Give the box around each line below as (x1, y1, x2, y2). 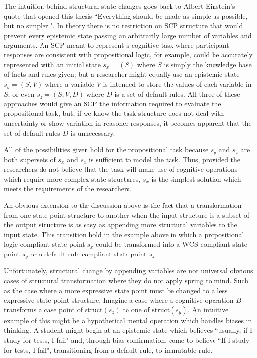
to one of (123, 304, 150, 314)
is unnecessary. (70, 127, 115, 138)
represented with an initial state (4, 59, 101, 69)
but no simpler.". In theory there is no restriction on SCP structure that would (4, 20, 243, 31)
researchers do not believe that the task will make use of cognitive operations (4, 164, 238, 174)
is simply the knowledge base (164, 59, 252, 69)
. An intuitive (187, 304, 229, 314)
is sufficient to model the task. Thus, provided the (89, 154, 241, 164)
